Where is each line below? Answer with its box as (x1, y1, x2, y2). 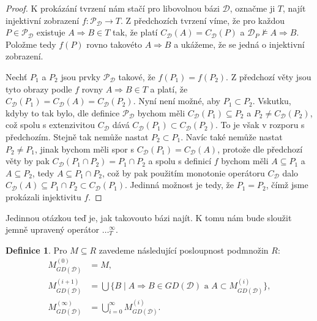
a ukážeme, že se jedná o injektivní (174, 37, 305, 50)
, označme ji (229, 2, 275, 14)
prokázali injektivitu (6, 190, 81, 203)
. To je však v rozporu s (215, 118, 305, 131)
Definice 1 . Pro (6, 243, 67, 256)
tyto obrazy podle (6, 82, 72, 95)
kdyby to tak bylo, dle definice (6, 106, 120, 119)
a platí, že (150, 82, 188, 95)
